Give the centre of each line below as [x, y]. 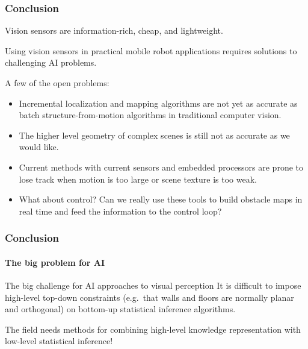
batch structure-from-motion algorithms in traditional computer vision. [150, 115]
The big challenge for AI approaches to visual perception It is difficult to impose [153, 285]
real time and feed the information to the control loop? [120, 211]
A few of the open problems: [57, 83]
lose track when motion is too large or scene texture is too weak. [138, 179]
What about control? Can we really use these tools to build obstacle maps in [161, 199]
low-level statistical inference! [59, 341]
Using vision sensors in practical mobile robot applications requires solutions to [151, 50]
